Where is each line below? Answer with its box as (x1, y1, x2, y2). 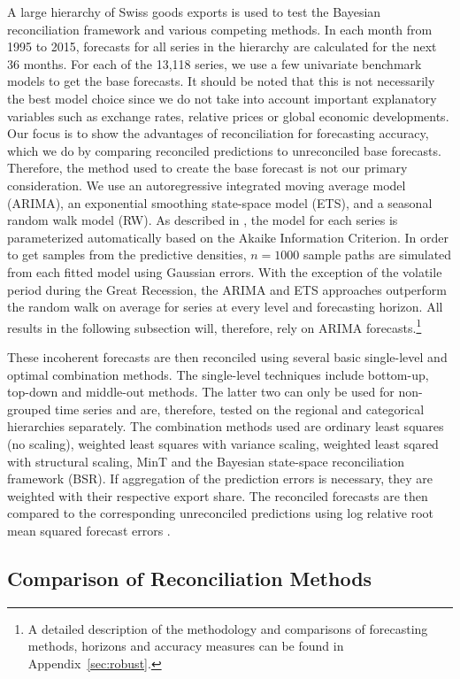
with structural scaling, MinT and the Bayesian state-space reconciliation (7, 451, 405, 470)
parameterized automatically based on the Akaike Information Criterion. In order (7, 228, 448, 246)
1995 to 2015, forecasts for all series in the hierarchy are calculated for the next (7, 37, 437, 56)
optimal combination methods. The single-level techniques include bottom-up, (7, 365, 429, 383)
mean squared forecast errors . (7, 521, 171, 539)
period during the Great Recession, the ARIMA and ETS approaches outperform (7, 280, 448, 298)
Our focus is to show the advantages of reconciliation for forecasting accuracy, (7, 124, 429, 143)
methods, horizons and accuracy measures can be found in (27, 637, 344, 655)
